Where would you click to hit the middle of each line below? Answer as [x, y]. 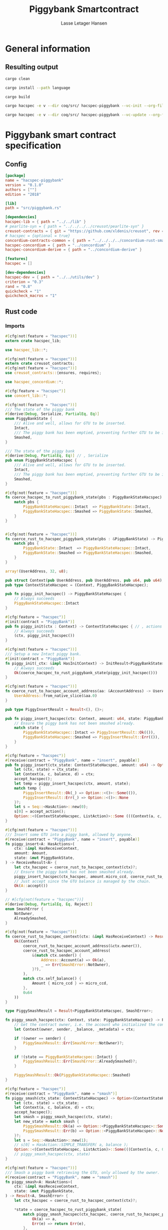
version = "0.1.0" [24, 185]
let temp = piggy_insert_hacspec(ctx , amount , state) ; [72, 784]
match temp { [28, 788]
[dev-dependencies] [25, 272]
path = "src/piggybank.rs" [33, 208]
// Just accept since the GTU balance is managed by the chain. [82, 881]
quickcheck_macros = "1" [31, 296]
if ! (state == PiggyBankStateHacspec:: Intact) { [66, 1057]
